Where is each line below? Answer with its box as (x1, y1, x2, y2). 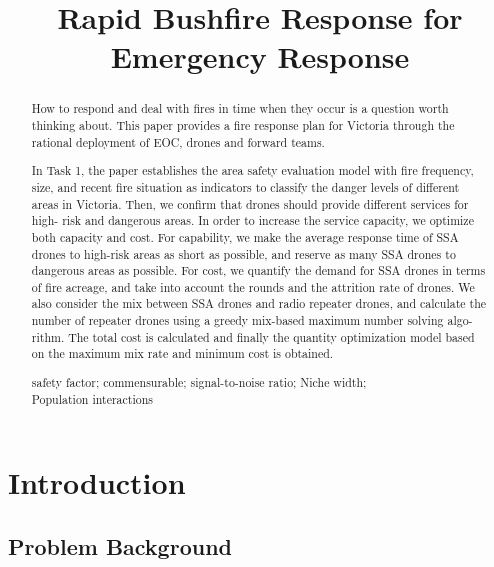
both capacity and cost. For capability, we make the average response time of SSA (31, 228, 459, 245)
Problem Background (8, 530, 232, 561)
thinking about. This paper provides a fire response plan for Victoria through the (31, 117, 455, 134)
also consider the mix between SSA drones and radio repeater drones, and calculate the (31, 295, 487, 312)
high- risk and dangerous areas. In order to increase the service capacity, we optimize (31, 212, 474, 229)
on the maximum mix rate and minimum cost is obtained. (31, 345, 334, 362)
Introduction (8, 462, 186, 503)
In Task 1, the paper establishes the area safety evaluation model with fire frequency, (31, 162, 474, 179)
